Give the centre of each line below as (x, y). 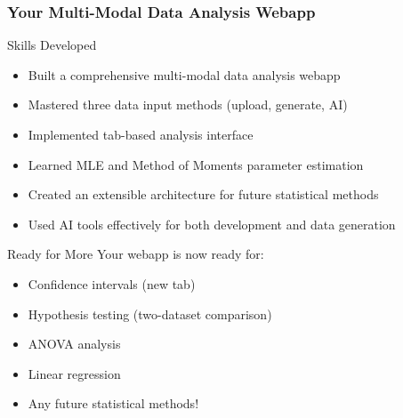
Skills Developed (52, 45)
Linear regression (74, 373)
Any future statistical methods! (113, 403)
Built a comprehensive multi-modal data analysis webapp (184, 74)
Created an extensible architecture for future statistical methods (203, 194)
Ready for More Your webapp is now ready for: (136, 254)
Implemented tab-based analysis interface (141, 134)
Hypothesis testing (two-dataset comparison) (150, 313)
